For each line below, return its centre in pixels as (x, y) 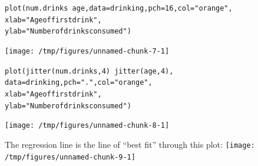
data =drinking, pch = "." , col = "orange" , (79, 83)
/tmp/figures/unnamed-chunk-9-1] (70, 157)
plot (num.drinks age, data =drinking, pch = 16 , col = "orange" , (119, 8)
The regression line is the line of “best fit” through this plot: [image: (130, 144)
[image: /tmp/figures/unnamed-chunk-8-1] (87, 126)
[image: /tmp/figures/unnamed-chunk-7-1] (87, 51)
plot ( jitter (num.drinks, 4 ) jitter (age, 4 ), (89, 71)
